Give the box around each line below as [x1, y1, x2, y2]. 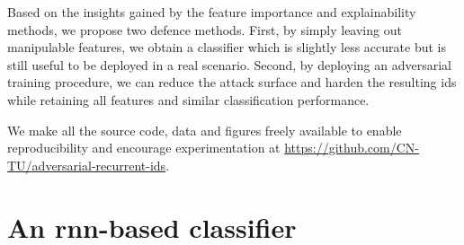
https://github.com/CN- [284, 138, 420, 157]
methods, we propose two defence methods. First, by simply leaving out [7, 20, 402, 39]
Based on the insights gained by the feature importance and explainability [7, 3, 416, 21]
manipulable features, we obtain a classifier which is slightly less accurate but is [7, 38, 446, 57]
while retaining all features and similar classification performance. [7, 90, 370, 109]
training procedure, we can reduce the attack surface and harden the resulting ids [7, 73, 457, 92]
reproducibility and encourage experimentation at [7, 138, 281, 157]
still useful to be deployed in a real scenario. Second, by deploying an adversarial [7, 55, 451, 74]
